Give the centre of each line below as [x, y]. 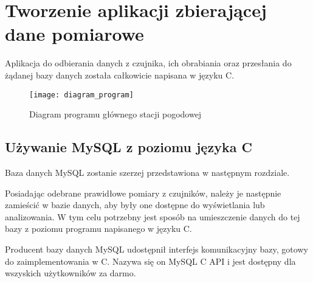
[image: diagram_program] [81, 95]
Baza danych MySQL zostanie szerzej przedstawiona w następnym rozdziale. [147, 172]
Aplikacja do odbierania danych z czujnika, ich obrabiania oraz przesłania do [148, 63]
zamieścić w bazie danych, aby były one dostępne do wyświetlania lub [135, 205]
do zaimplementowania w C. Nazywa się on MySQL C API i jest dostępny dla [150, 261]
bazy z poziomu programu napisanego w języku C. [98, 229]
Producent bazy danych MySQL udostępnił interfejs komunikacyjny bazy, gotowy [156, 249]
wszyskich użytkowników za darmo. [71, 273]
